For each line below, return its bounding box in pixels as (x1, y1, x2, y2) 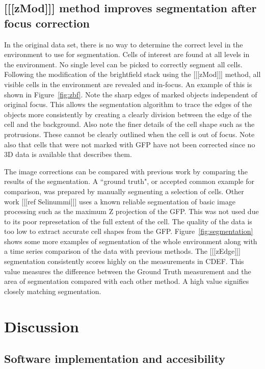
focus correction (4, 15, 90, 31)
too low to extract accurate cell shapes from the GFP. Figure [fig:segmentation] (4, 226, 253, 236)
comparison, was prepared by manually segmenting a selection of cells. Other (4, 186, 244, 196)
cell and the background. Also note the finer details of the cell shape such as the (4, 119, 255, 129)
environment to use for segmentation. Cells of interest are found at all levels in (4, 49, 250, 60)
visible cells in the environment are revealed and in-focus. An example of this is (4, 78, 252, 89)
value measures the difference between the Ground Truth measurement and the (4, 266, 251, 276)
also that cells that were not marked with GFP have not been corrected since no (4, 139, 255, 149)
